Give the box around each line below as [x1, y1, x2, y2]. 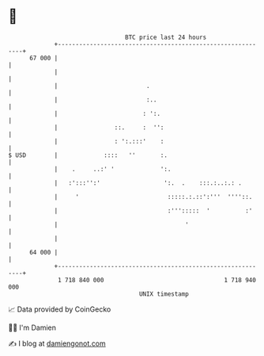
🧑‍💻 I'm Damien [8, 323, 57, 332]
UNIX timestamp [138, 289, 190, 298]
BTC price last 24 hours [125, 33, 207, 41]
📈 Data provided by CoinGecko [8, 304, 111, 314]
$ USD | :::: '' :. [8, 151, 168, 159]
